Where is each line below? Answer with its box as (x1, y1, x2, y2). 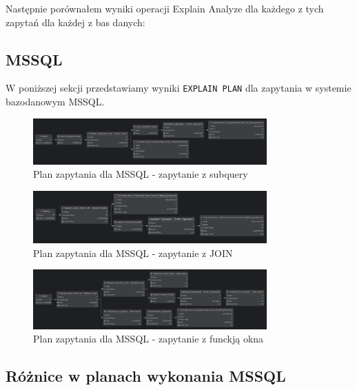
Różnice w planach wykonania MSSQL (6, 365, 286, 387)
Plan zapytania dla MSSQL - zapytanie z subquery (33, 167, 248, 181)
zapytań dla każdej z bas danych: (6, 14, 145, 29)
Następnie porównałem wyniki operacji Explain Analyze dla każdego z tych (6, 1, 324, 15)
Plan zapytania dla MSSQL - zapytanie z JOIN (33, 245, 233, 260)
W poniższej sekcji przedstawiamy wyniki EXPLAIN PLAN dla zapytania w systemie (6, 81, 351, 95)
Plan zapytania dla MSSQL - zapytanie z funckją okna (33, 331, 264, 346)
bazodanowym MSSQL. (6, 94, 105, 109)
